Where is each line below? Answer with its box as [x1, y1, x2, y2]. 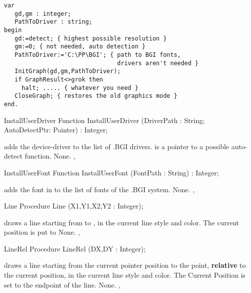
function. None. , [24, 151, 76, 161]
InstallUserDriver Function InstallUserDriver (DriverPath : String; [4, 115, 205, 125]
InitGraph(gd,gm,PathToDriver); [14, 68, 121, 75]
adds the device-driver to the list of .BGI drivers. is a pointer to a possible [4, 141, 229, 151]
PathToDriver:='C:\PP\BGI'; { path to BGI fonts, [14, 51, 181, 58]
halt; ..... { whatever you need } [21, 84, 139, 91]
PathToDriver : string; [14, 18, 92, 26]
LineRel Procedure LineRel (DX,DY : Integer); [4, 243, 146, 253]
